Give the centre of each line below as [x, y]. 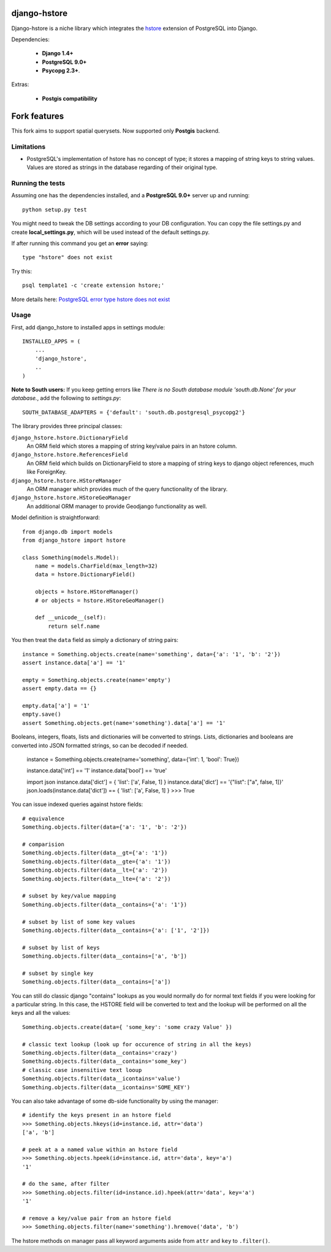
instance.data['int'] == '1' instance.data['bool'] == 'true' [97, 770]
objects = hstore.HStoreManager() [87, 592]
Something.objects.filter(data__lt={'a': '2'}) [95, 870]
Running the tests [38, 183]
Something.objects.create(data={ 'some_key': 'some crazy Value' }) [127, 1027]
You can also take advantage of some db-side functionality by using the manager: [115, 1101]
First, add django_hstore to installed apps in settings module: [88, 327]
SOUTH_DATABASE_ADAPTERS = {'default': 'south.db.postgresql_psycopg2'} [134, 412]
